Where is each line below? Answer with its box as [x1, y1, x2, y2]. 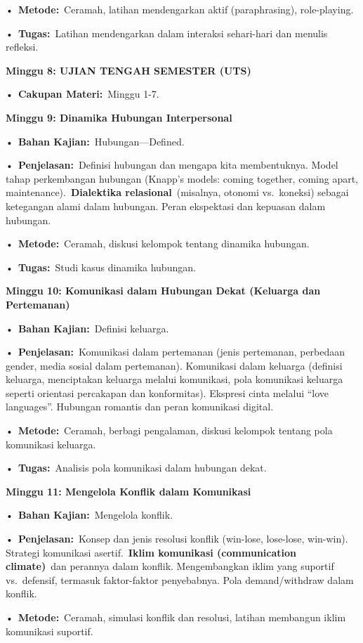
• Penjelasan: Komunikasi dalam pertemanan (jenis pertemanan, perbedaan [6, 344, 345, 359]
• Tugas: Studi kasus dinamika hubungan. [6, 259, 196, 274]
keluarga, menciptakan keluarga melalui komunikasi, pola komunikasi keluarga [6, 372, 343, 387]
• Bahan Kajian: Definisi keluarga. [6, 320, 169, 335]
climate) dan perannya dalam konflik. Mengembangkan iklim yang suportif [6, 559, 334, 573]
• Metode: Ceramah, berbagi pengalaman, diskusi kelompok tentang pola [6, 423, 333, 438]
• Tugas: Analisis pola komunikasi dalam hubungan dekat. [6, 460, 267, 475]
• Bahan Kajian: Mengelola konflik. [6, 507, 173, 522]
